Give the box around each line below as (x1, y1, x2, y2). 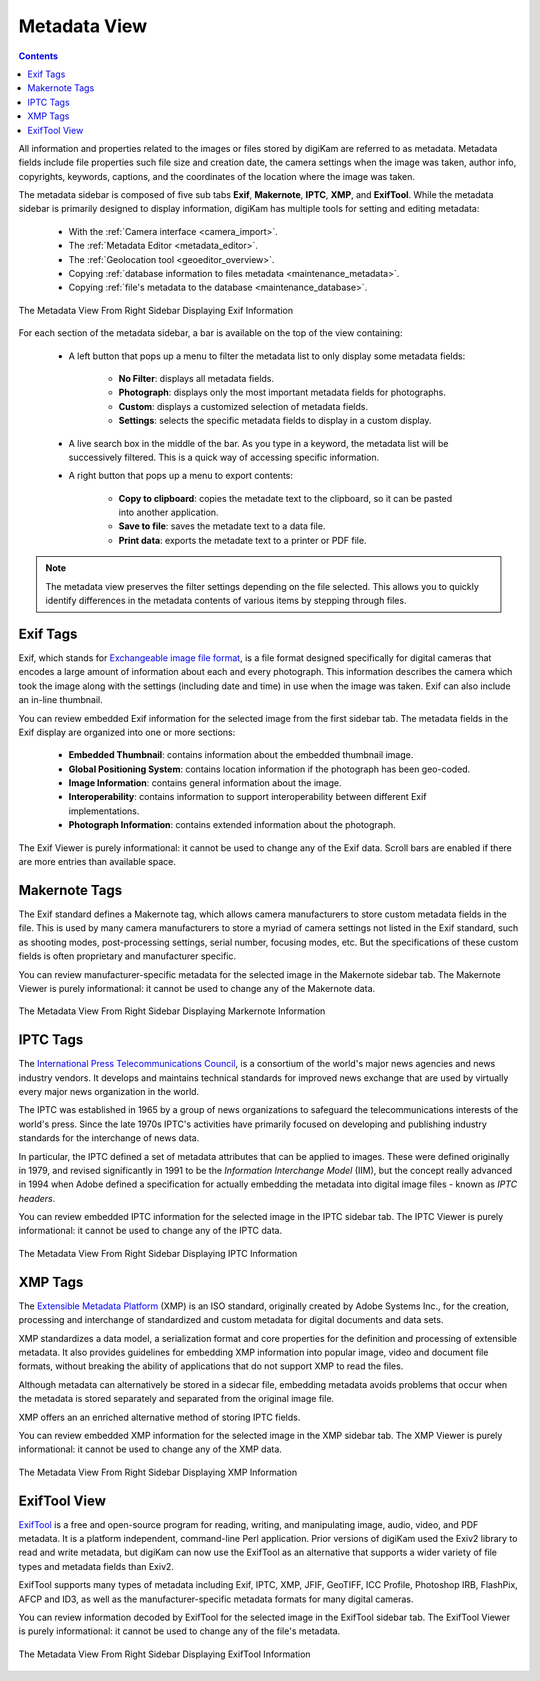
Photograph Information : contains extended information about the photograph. (68, 819, 397, 831)
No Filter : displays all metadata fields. (118, 372, 275, 384)
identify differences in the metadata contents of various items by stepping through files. (45, 595, 407, 607)
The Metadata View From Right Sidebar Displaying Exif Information (18, 304, 294, 316)
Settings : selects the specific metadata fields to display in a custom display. (118, 415, 432, 427)
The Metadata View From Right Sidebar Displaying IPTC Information (18, 1247, 298, 1259)
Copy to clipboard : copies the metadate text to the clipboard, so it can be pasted (118, 492, 453, 504)
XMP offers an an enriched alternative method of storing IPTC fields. (18, 1411, 301, 1423)
